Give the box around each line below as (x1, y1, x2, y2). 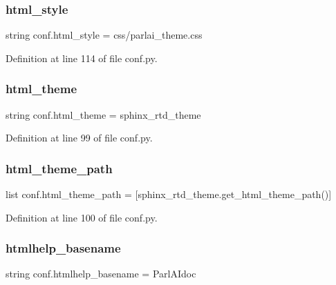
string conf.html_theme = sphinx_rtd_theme (6, 107, 201, 121)
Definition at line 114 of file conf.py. (6, 50, 158, 65)
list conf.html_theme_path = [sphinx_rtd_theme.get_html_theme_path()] (6, 187, 332, 202)
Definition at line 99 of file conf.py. (6, 130, 153, 145)
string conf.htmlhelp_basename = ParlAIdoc (6, 266, 196, 281)
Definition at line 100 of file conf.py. (6, 210, 158, 224)
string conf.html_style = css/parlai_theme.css (6, 28, 203, 42)
